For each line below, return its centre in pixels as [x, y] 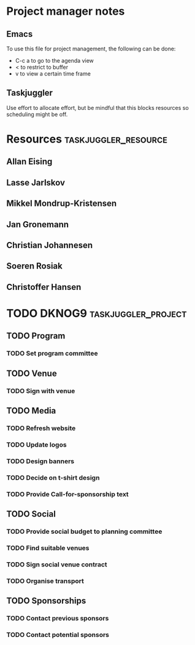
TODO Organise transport [45, 580]
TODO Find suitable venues [48, 548]
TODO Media [31, 411]
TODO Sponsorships [46, 601]
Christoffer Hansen [44, 287]
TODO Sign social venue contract [57, 565]
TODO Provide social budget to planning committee [84, 531]
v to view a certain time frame [53, 74]
